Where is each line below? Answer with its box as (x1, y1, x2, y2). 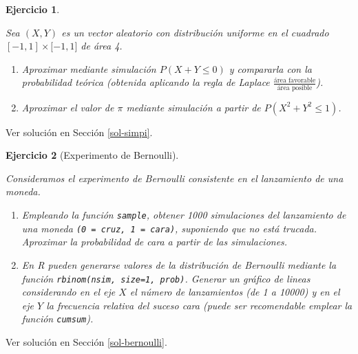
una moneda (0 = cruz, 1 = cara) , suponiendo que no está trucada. (21, 221, 317, 235)
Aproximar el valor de (21, 100, 114, 114)
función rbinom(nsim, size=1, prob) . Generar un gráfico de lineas (21, 271, 310, 285)
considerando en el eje (21, 285, 116, 299)
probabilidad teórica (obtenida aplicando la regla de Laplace (21, 75, 270, 89)
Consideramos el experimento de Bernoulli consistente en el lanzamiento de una (6, 170, 344, 185)
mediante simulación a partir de (126, 100, 261, 114)
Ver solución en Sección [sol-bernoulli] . (6, 335, 167, 349)
